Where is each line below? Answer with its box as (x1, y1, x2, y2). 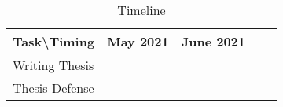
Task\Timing (13, 32, 95, 50)
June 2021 (181, 32, 246, 50)
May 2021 (107, 32, 169, 50)
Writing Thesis (13, 56, 94, 74)
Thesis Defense (13, 79, 94, 97)
